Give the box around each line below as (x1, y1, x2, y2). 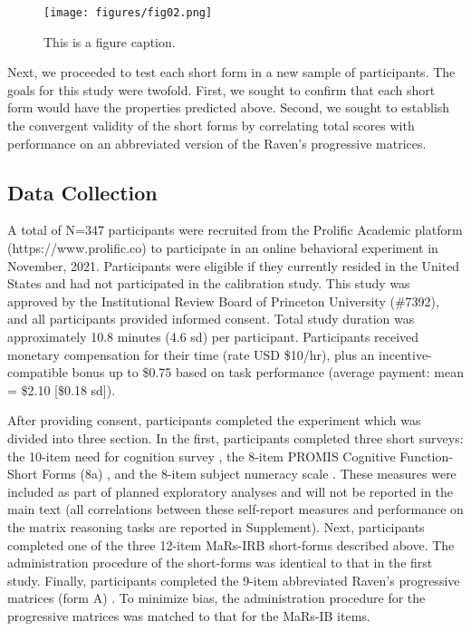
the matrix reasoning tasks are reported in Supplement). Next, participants (7, 517, 425, 536)
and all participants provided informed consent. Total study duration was (7, 309, 415, 328)
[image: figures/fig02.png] (43, 6, 213, 19)
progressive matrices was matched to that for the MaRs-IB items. (7, 606, 370, 625)
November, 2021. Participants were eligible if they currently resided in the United (7, 256, 460, 275)
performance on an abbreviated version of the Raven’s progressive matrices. (7, 133, 427, 152)
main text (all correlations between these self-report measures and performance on (7, 500, 464, 519)
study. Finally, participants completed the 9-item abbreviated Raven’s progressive (7, 570, 460, 589)
